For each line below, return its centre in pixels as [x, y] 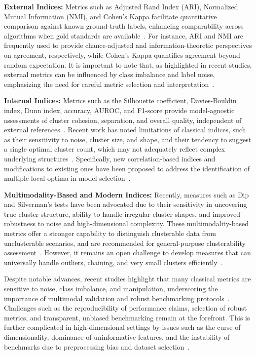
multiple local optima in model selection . [67, 178]
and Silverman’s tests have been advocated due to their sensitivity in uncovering [126, 204]
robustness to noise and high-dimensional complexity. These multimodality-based [127, 223]
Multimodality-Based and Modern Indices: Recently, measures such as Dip [127, 194]
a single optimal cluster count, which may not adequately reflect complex [114, 149]
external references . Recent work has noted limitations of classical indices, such [125, 130]
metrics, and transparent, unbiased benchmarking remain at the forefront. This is [127, 317]
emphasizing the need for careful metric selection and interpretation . [109, 84]
